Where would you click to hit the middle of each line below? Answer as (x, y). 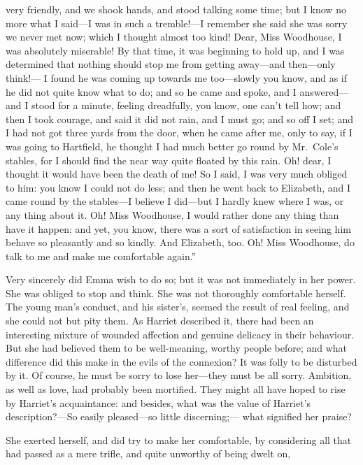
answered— (324, 91)
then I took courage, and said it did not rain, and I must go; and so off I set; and (179, 119)
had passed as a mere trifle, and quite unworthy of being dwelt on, (148, 453)
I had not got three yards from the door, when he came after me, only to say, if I (179, 133)
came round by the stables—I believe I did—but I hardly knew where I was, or (175, 201)
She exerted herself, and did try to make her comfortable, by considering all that (179, 439)
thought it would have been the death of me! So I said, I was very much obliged (177, 174)
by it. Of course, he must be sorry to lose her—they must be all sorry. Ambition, (179, 375)
